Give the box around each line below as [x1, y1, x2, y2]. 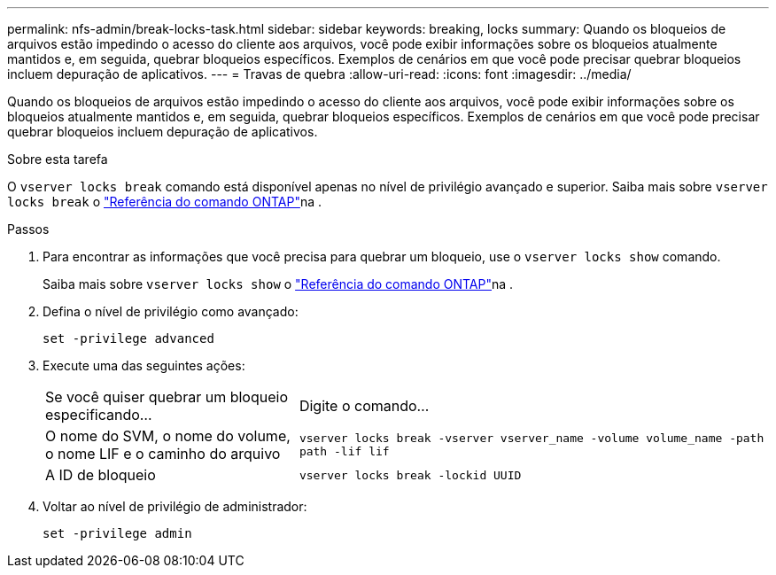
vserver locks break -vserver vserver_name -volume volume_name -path [299, 431, 764, 445]
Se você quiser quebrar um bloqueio [45, 388, 288, 406]
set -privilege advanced [43, 331, 214, 346]
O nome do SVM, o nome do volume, [45, 427, 291, 445]
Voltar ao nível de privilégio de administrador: [43, 499, 307, 514]
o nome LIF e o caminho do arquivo [45, 445, 281, 462]
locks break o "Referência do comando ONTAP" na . [7, 194, 322, 209]
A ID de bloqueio [45, 466, 156, 484]
